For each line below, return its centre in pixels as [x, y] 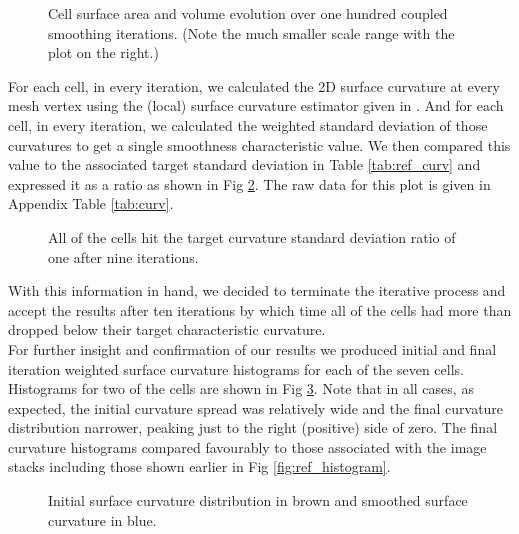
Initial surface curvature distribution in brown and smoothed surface [258, 500]
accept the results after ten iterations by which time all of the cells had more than [260, 309]
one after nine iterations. [123, 256]
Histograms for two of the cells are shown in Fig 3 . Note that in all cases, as [241, 388]
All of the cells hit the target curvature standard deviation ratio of [252, 236]
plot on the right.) [103, 52]
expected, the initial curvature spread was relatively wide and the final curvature [256, 407]
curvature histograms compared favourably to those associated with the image [247, 446]
